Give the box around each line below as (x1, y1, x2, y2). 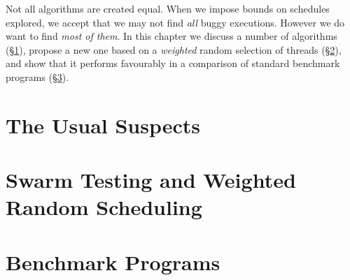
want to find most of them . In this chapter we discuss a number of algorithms (6, 29, 337, 43)
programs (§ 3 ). (6, 69, 69, 84)
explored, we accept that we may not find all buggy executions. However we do (6, 15, 345, 29)
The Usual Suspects (6, 110, 201, 139)
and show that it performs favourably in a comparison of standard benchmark (6, 56, 340, 71)
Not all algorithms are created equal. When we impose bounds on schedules (6, 1, 330, 15)
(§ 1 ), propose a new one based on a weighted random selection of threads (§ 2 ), (6, 42, 342, 57)
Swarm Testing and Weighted (6, 165, 296, 194)
